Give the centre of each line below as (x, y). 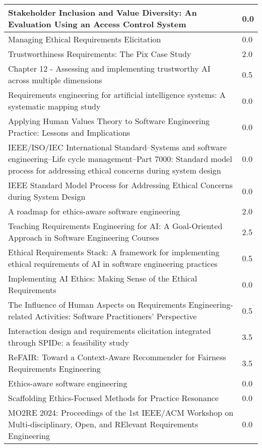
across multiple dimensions (55, 80)
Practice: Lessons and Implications (69, 132)
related (20, 316)
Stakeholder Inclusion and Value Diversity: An (103, 12)
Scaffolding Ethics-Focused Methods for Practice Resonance (113, 398)
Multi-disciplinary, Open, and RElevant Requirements (103, 424)
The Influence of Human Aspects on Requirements (97, 304)
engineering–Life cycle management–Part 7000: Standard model (120, 159)
